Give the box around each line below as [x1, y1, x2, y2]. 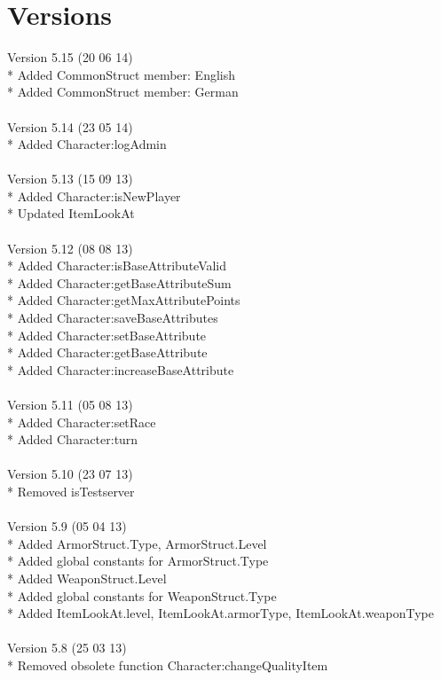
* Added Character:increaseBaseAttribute [7, 360, 234, 379]
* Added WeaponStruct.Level [7, 568, 167, 587]
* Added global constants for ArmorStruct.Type [7, 551, 269, 570]
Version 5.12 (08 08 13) [7, 238, 133, 257]
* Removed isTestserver [7, 481, 135, 500]
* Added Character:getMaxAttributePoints [7, 291, 240, 309]
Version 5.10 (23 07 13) [7, 465, 133, 483]
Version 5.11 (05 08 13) [7, 395, 133, 413]
